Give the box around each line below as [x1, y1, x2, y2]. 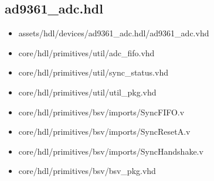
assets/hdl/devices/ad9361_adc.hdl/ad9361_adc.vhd [18, 27, 209, 39]
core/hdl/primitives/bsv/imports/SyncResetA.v [18, 125, 191, 138]
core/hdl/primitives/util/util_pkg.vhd [18, 86, 157, 98]
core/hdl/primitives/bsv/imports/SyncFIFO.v [18, 105, 185, 118]
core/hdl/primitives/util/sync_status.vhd [18, 66, 168, 78]
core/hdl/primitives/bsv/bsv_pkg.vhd [18, 165, 156, 177]
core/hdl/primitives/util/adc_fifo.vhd [18, 46, 155, 59]
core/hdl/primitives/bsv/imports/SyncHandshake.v [18, 145, 203, 157]
